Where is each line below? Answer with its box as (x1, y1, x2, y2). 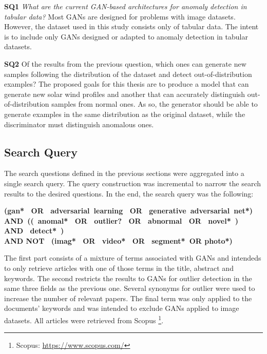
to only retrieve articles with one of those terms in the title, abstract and (4, 263, 234, 273)
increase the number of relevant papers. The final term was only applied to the (4, 292, 252, 303)
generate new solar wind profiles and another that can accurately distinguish (4, 88, 245, 99)
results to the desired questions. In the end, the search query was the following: (4, 188, 254, 199)
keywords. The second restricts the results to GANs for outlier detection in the (4, 272, 252, 283)
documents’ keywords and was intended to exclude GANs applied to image (4, 303, 239, 313)
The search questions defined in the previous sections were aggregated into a (4, 168, 244, 179)
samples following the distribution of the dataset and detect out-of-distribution (4, 68, 252, 79)
